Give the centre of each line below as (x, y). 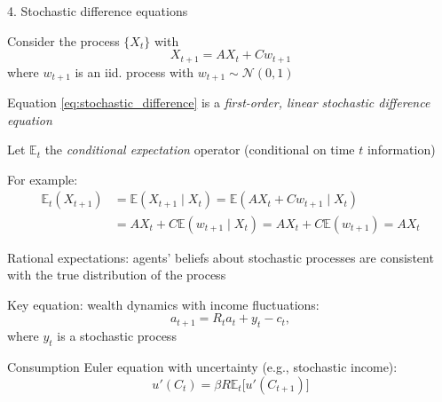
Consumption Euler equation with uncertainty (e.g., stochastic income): (202, 366)
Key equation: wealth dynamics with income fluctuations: (163, 304)
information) (401, 150)
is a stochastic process (117, 336)
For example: (43, 179)
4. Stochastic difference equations (98, 11)
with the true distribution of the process (117, 275)
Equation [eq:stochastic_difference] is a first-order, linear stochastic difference (219, 102)
